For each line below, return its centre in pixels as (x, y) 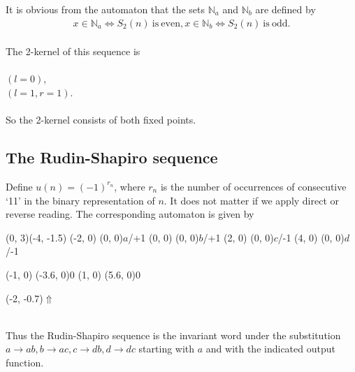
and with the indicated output (270, 349)
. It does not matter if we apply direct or (252, 200)
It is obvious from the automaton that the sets (105, 9)
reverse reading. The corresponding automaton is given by (130, 214)
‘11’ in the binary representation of (80, 200)
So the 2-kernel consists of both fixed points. (101, 120)
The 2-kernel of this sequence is (73, 51)
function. (25, 362)
